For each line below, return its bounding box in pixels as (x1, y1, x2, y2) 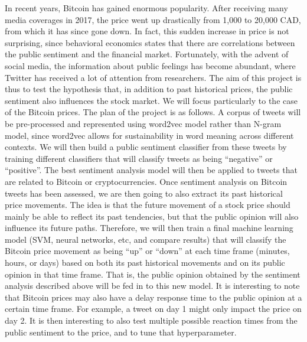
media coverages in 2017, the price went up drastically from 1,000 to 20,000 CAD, (5, 13, 301, 25)
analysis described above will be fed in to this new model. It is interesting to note (5, 279, 300, 292)
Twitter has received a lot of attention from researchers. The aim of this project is (5, 71, 302, 83)
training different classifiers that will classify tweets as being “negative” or (5, 152, 273, 164)
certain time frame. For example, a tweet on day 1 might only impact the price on (5, 302, 302, 315)
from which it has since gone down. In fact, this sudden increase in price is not (5, 25, 289, 37)
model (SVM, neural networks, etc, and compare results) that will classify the (5, 233, 286, 245)
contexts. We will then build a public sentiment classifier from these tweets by (5, 141, 287, 153)
